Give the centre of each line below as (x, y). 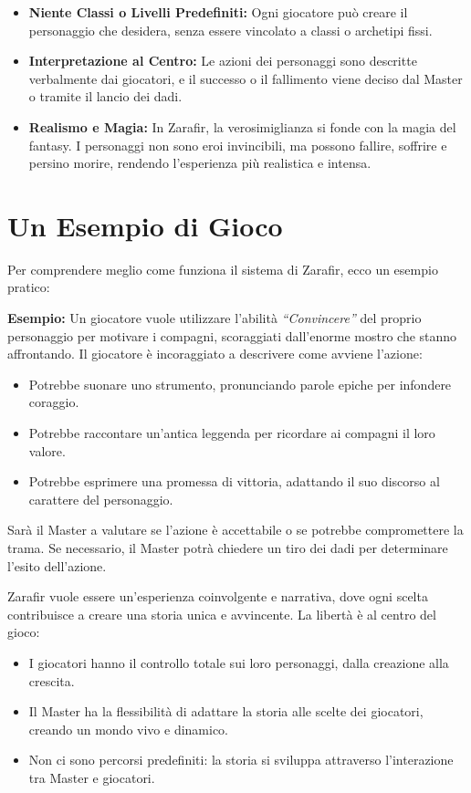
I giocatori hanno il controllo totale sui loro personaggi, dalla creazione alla (239, 662)
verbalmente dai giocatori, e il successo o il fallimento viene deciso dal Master (246, 78)
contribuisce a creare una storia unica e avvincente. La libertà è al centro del (222, 614)
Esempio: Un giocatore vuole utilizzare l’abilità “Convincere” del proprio (215, 318)
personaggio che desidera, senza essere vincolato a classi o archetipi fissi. (230, 30)
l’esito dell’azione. (57, 565)
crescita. (52, 680)
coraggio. (54, 402)
